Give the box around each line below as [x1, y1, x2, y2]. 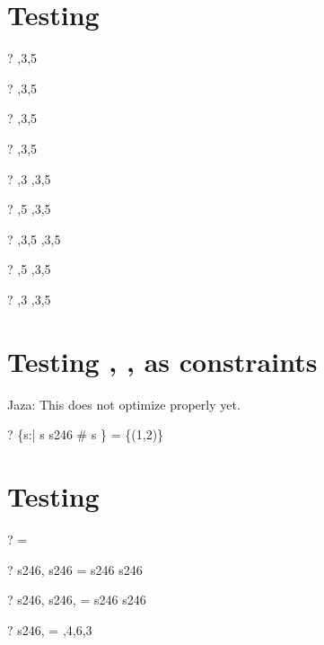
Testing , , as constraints [7, 342, 318, 379]
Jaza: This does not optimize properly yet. [7, 394, 241, 413]
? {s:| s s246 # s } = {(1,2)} [7, 425, 164, 444]
